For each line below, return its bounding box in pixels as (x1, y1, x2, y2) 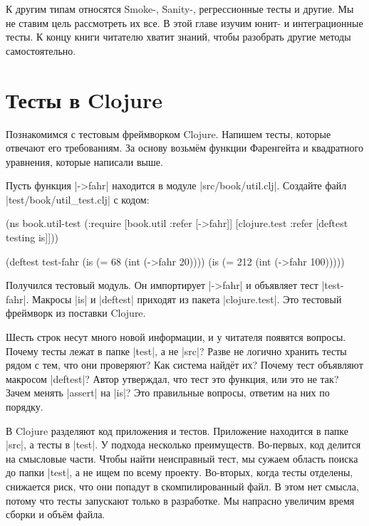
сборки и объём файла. (6, 507, 105, 522)
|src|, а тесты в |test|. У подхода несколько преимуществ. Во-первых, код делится (6, 437, 361, 452)
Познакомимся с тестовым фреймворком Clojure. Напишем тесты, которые (6, 126, 331, 141)
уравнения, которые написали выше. (6, 154, 163, 169)
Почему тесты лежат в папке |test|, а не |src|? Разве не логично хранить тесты (6, 343, 347, 358)
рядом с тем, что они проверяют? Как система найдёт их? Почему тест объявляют (6, 357, 363, 372)
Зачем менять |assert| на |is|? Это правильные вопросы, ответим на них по (6, 385, 330, 400)
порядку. (6, 399, 43, 414)
